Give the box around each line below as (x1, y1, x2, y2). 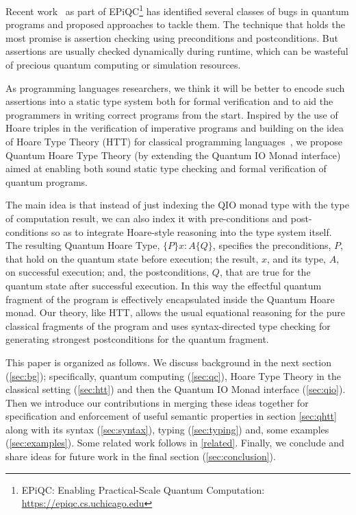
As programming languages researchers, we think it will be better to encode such (5, 80, 345, 95)
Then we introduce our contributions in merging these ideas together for (5, 395, 309, 409)
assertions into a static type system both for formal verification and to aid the (5, 94, 333, 108)
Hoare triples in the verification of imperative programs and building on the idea (5, 121, 344, 135)
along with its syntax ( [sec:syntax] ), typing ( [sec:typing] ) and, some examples (5, 422, 329, 436)
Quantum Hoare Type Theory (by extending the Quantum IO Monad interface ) (5, 147, 341, 162)
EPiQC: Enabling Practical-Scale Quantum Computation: (21, 482, 265, 496)
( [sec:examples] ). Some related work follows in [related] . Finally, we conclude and (5, 435, 344, 450)
